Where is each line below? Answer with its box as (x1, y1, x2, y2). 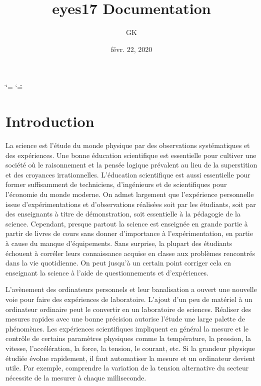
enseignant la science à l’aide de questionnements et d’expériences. (5, 267, 208, 277)
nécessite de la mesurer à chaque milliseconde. (5, 372, 146, 382)
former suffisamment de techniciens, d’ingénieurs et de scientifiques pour (5, 179, 227, 189)
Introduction (5, 111, 94, 131)
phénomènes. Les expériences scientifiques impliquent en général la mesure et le (5, 323, 249, 333)
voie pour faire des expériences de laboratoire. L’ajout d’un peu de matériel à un (5, 293, 252, 304)
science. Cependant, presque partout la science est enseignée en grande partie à (5, 218, 248, 228)
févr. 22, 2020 (110, 43, 152, 54)
